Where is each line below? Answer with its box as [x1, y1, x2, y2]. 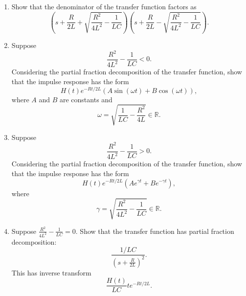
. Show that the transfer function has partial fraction [75, 226, 234, 236]
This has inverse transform [11, 267, 91, 277]
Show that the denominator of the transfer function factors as [11, 1, 197, 11]
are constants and [59, 94, 112, 104]
